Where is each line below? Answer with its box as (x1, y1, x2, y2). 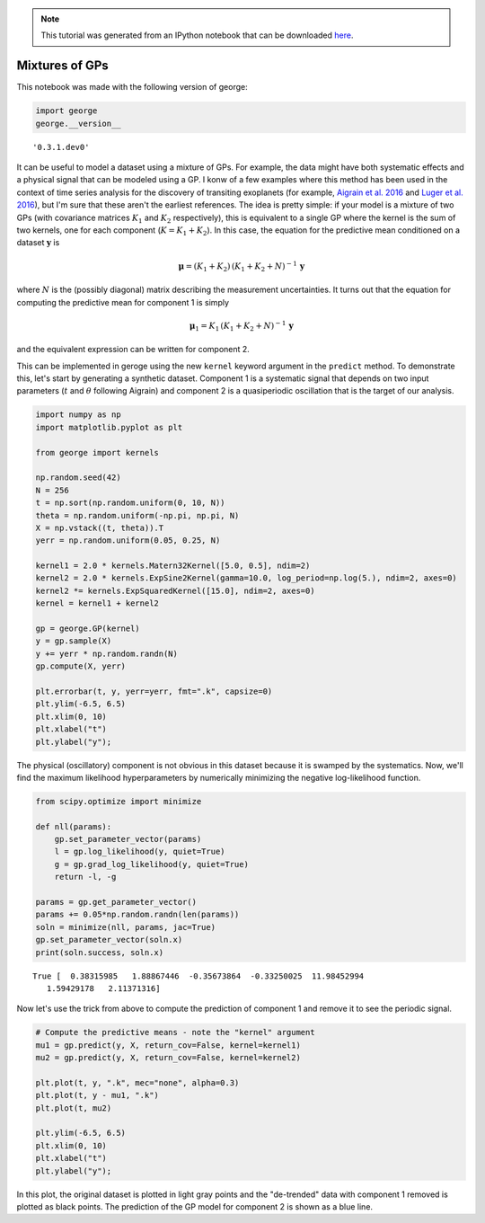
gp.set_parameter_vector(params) (54, 834, 202, 845)
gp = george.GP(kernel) (35, 624, 141, 634)
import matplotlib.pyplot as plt (35, 422, 183, 432)
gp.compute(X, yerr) (35, 661, 126, 671)
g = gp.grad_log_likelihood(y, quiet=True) (54, 859, 249, 869)
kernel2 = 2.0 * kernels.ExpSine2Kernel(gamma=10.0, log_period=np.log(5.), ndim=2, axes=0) (35, 573, 457, 583)
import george (35, 106, 98, 116)
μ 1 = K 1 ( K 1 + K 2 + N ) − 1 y (189, 319, 294, 332)
